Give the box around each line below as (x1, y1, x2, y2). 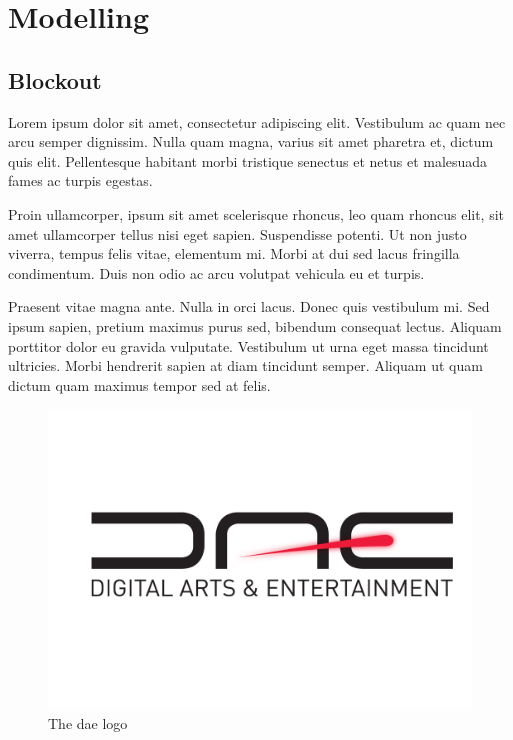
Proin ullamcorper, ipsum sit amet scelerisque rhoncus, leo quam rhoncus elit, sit (8, 203, 505, 224)
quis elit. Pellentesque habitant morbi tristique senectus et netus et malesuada (8, 150, 488, 171)
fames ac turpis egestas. (8, 170, 153, 191)
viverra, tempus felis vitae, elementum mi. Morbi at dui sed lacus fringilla (8, 243, 460, 264)
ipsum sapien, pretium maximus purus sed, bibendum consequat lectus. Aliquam (8, 315, 502, 336)
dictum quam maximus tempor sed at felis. (8, 374, 271, 395)
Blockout (8, 64, 102, 95)
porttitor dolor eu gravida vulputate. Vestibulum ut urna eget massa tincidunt (8, 335, 489, 356)
